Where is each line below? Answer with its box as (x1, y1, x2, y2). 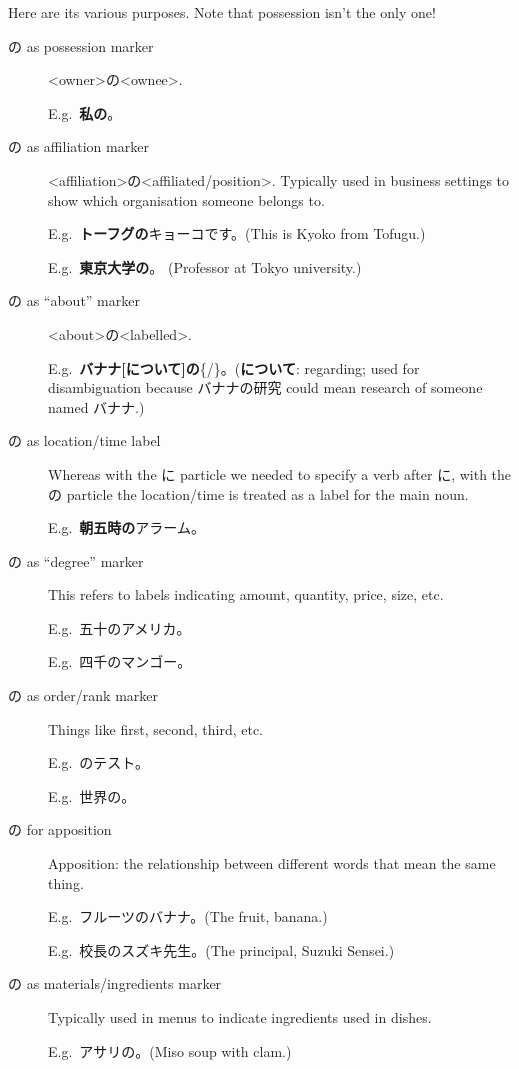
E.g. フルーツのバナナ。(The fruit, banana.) (48, 906, 328, 927)
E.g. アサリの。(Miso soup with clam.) (48, 1040, 292, 1061)
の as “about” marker (8, 290, 140, 311)
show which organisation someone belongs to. (48, 189, 325, 210)
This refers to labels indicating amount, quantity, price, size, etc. (48, 584, 444, 605)
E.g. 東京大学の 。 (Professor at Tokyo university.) (48, 256, 362, 277)
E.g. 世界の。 (48, 785, 136, 806)
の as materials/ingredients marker (8, 973, 222, 994)
